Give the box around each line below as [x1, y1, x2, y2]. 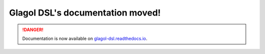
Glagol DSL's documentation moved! [9, 7, 161, 18]
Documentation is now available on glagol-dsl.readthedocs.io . [22, 36, 147, 41]
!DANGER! [22, 27, 44, 33]
